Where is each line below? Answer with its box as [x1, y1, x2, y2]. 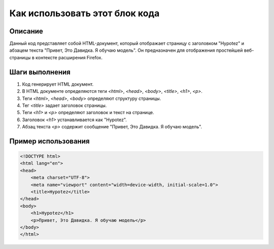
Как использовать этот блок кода [9, 8, 160, 19]
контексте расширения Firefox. [36, 54, 102, 60]
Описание [9, 27, 43, 35]
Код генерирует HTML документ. [22, 81, 94, 87]
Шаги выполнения [9, 67, 71, 76]
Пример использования [9, 137, 90, 146]
